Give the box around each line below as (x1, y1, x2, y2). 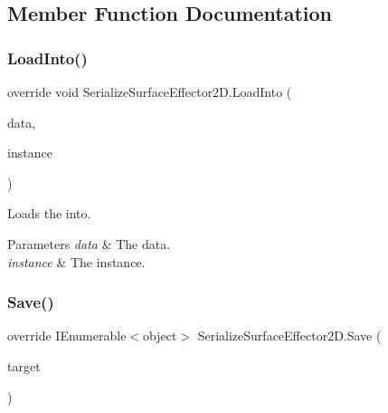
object (143, 326, 177, 345)
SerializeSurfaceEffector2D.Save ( (197, 326, 382, 345)
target (7, 356, 41, 375)
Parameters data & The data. (7, 234, 171, 253)
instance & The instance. (7, 252, 146, 271)
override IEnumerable (7, 326, 127, 345)
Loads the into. (7, 204, 91, 223)
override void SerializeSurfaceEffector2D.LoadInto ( (7, 82, 292, 101)
